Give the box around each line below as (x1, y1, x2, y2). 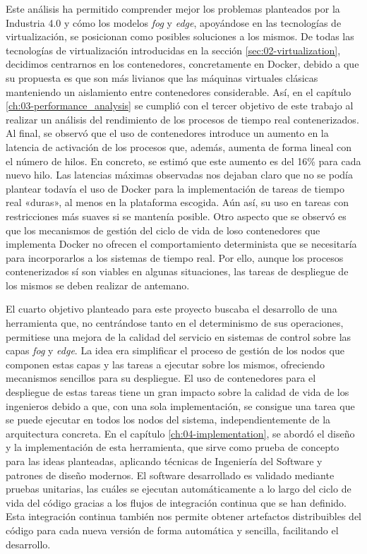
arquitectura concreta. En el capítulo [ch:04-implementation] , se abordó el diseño (6, 426, 355, 440)
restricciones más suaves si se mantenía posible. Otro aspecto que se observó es (6, 208, 347, 223)
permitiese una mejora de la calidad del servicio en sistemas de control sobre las (6, 329, 351, 344)
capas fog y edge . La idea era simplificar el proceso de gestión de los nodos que (6, 343, 345, 358)
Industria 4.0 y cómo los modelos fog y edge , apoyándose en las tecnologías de (6, 15, 342, 30)
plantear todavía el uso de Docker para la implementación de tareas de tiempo (6, 181, 344, 195)
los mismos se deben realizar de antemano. (6, 277, 190, 292)
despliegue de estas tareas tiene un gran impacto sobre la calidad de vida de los (6, 385, 349, 399)
